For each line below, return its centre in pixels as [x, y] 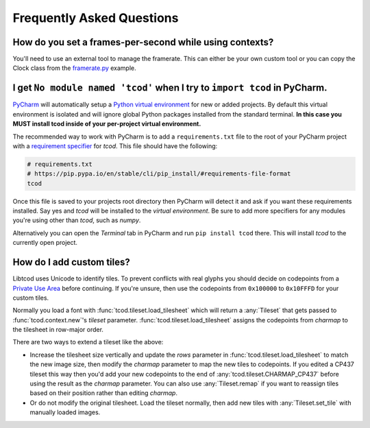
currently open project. [45, 243]
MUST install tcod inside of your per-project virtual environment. [107, 124]
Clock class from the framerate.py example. [74, 68]
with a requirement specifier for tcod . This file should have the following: [115, 146]
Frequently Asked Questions [96, 18]
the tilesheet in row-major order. [58, 330]
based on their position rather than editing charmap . [104, 393]
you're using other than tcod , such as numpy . [77, 220]
